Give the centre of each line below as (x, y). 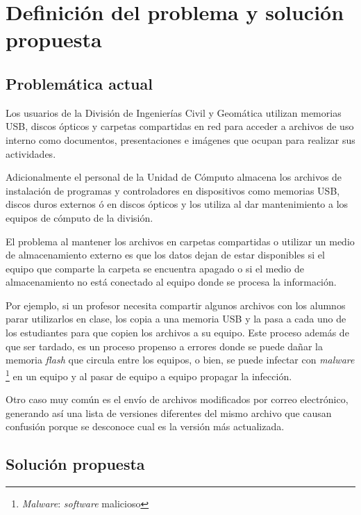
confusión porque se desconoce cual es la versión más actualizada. (145, 426)
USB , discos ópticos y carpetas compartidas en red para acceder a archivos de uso (180, 126)
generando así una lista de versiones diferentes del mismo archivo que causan (169, 412)
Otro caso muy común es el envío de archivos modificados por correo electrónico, (177, 399)
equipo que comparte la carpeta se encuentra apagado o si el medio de (155, 268)
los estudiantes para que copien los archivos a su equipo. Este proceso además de (177, 333)
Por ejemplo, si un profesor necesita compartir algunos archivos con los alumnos (176, 305)
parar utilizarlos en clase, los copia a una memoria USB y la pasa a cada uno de (176, 319)
